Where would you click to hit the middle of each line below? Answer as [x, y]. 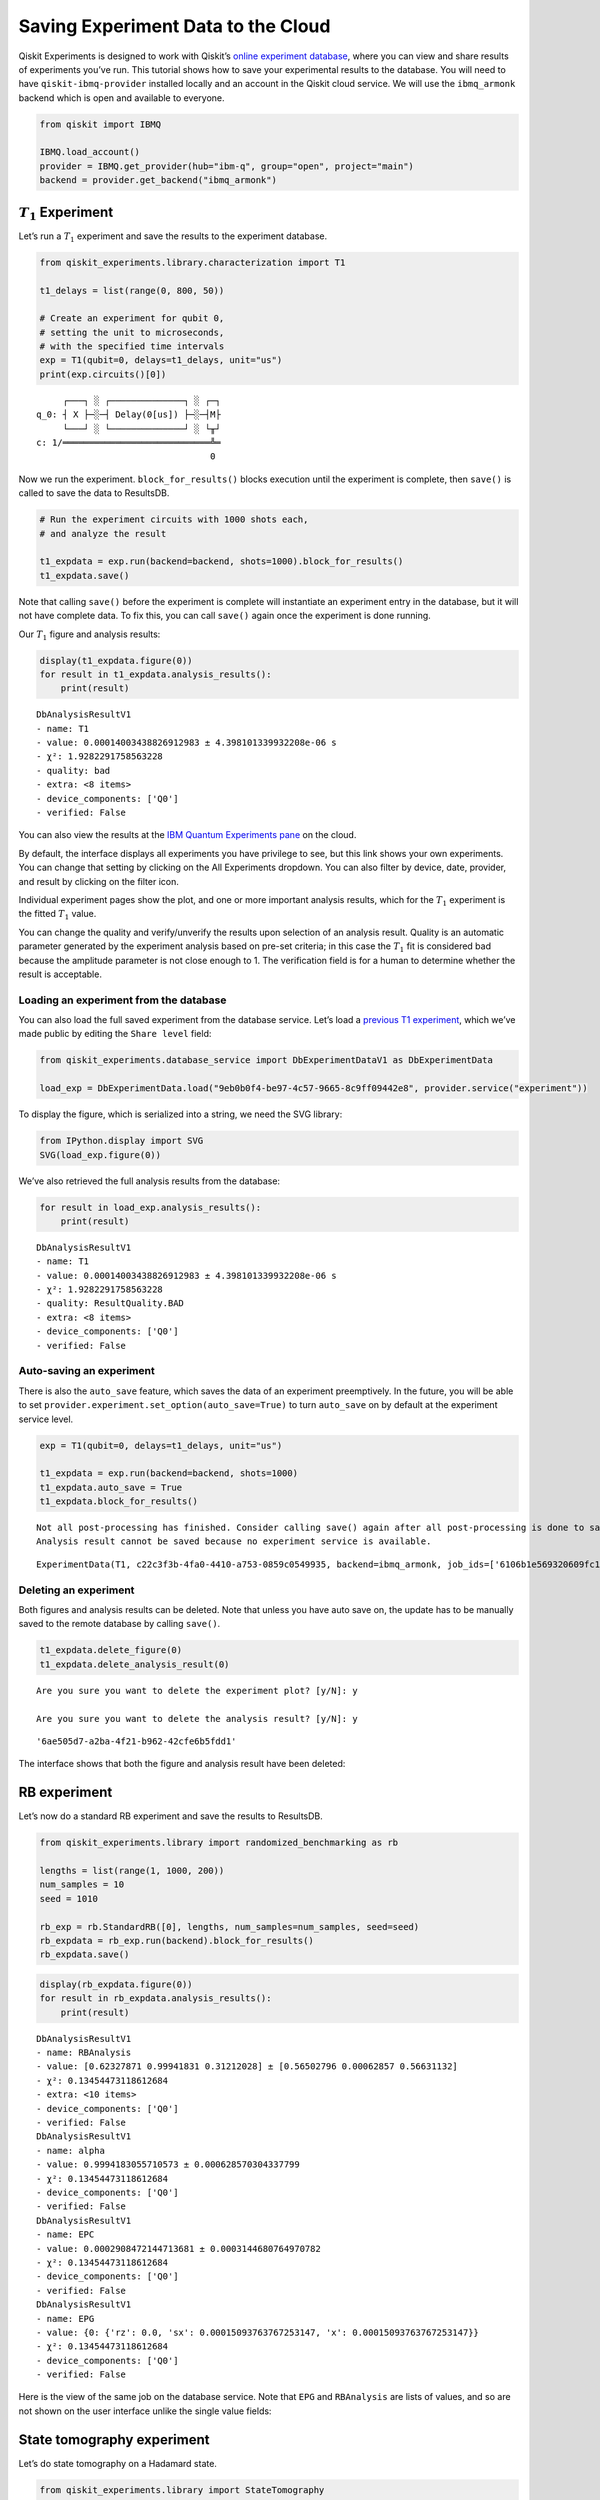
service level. [46, 1419]
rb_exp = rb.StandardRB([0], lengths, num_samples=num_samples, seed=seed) [229, 1926]
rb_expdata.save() [84, 1954]
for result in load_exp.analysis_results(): [150, 1207]
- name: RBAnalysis [84, 2053]
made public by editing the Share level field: [115, 1034]
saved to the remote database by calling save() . [119, 1624]
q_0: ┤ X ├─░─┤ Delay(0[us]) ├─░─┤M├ [129, 414]
